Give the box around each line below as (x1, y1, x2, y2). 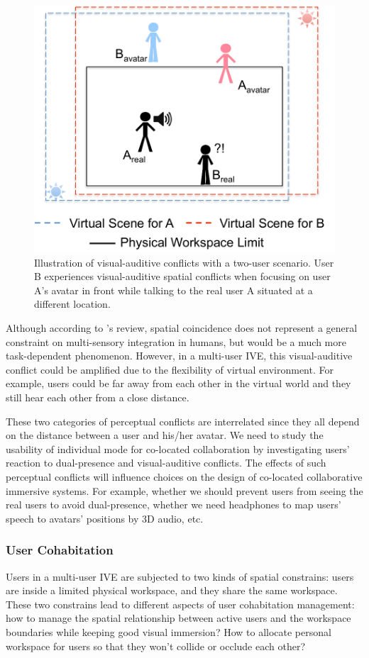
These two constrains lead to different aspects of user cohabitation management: (6, 596, 355, 611)
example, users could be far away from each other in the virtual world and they (6, 376, 351, 391)
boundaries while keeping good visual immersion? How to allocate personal (6, 624, 331, 639)
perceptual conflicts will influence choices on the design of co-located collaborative (6, 469, 363, 484)
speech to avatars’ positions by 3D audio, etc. (6, 511, 204, 525)
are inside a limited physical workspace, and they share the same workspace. (6, 583, 338, 598)
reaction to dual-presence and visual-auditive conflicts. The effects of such (6, 455, 326, 470)
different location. (34, 296, 111, 311)
